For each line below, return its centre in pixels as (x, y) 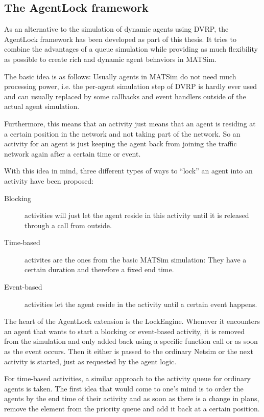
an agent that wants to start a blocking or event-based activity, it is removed (124, 331)
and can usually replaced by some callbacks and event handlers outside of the (125, 96)
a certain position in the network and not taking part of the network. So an (122, 133)
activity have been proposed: (49, 180)
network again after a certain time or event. (73, 153)
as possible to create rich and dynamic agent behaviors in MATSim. (110, 59)
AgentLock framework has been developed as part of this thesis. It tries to (120, 39)
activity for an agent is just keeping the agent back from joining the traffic (121, 144)
